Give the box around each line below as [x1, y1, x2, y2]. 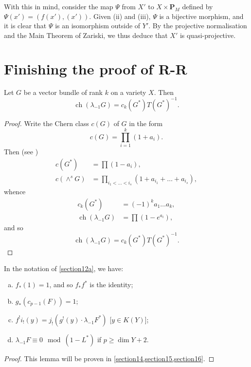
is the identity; [90, 279, 133, 290]
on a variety [110, 87, 146, 97]
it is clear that [4, 20, 47, 31]
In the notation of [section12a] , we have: [4, 263, 124, 273]
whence [4, 186, 26, 197]
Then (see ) [4, 147, 38, 157]
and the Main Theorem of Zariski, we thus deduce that [4, 30, 168, 40]
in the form [129, 118, 163, 128]
